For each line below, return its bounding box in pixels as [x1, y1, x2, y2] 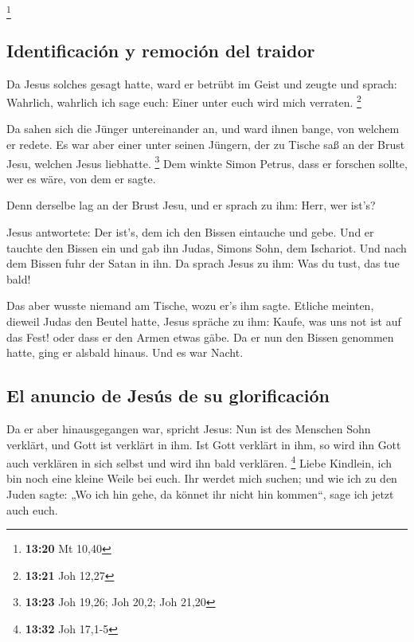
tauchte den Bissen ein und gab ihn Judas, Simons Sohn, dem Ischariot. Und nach [6, 239, 407, 256]
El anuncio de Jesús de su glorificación [6, 383, 330, 408]
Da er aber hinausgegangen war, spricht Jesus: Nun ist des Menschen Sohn [6, 420, 371, 436]
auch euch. [6, 501, 58, 518]
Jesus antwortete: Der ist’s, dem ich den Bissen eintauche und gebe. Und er [6, 224, 374, 240]
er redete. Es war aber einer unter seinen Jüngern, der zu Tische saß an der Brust [6, 135, 405, 152]
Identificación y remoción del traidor [6, 37, 315, 62]
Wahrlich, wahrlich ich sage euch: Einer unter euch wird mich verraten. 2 [6, 92, 361, 110]
